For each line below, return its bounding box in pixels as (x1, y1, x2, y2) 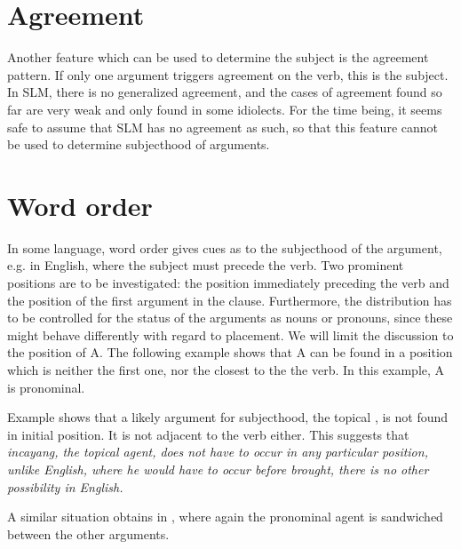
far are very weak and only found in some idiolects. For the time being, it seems (7, 99, 442, 118)
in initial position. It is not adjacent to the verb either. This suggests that (7, 425, 409, 443)
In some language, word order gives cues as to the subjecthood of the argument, (7, 238, 442, 257)
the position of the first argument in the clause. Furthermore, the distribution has (7, 290, 452, 309)
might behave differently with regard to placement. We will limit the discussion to (7, 325, 454, 344)
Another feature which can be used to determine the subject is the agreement (7, 48, 429, 67)
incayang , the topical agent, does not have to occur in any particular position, (7, 442, 428, 461)
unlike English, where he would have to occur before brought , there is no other (7, 459, 429, 478)
